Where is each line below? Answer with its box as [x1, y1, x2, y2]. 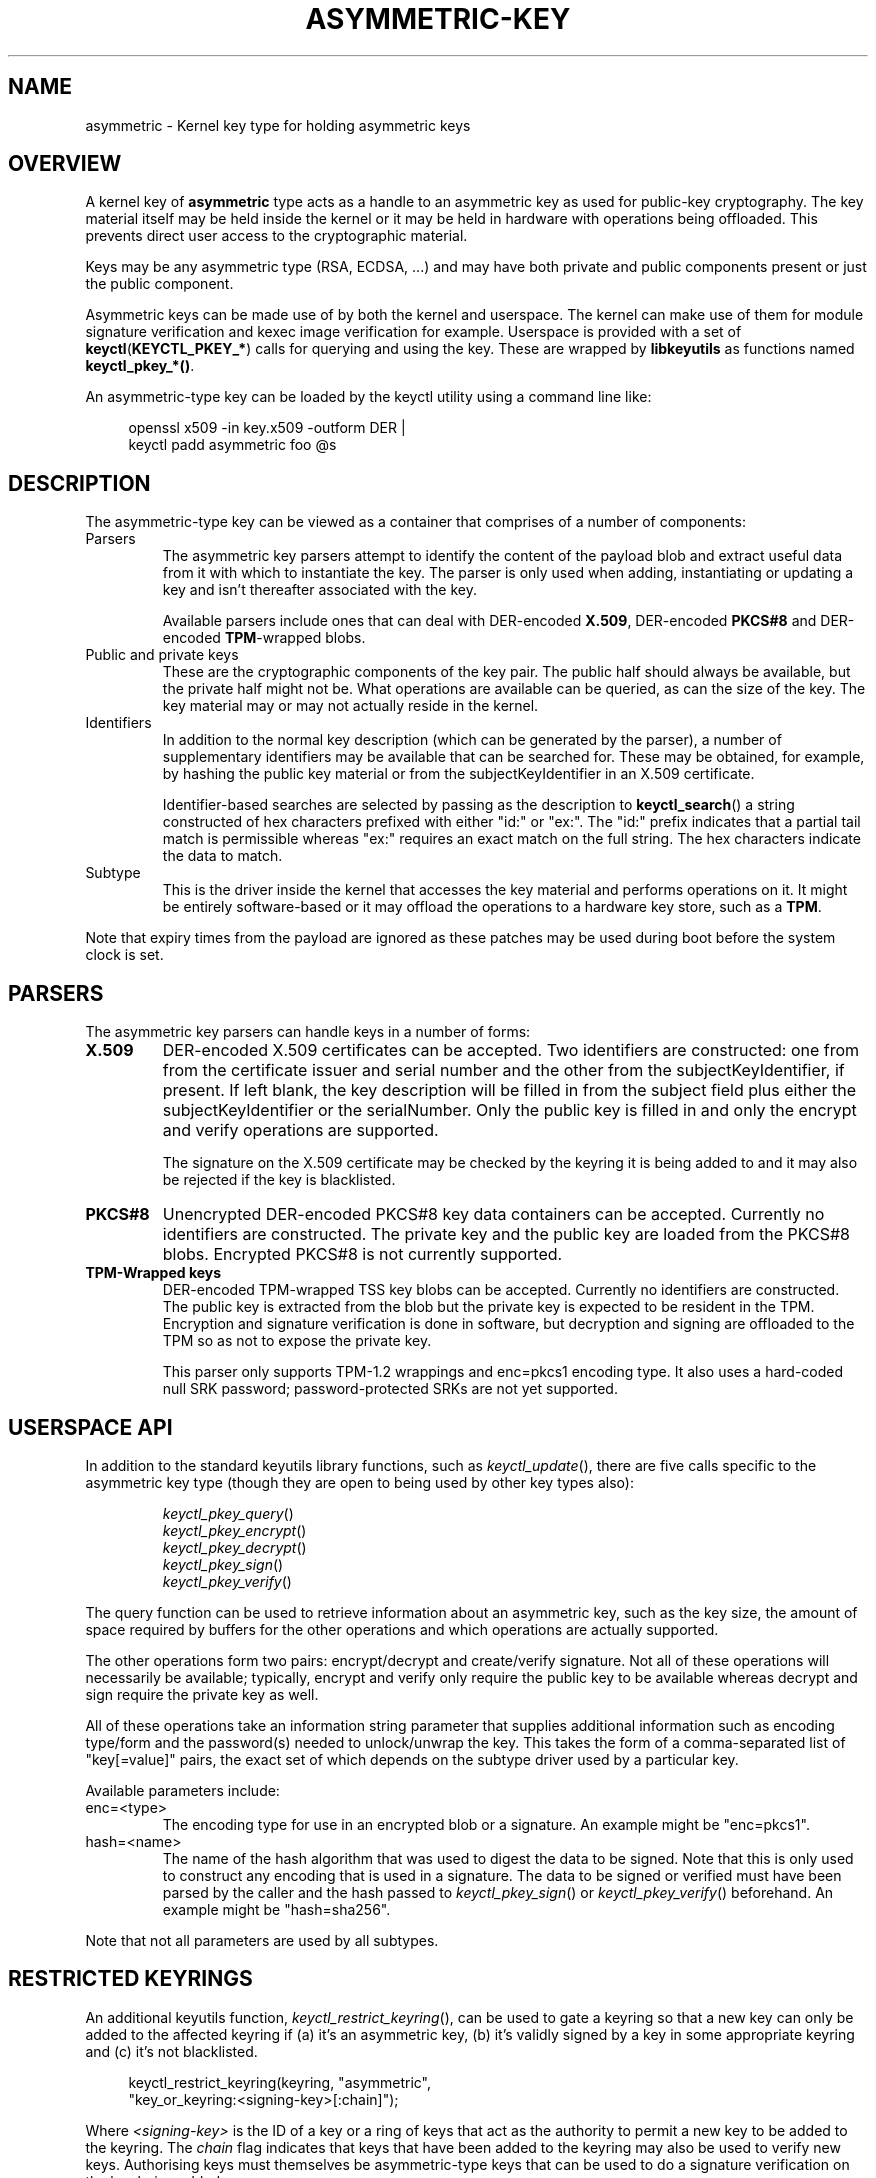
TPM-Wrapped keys [85, 1264, 222, 1282]
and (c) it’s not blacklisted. [85, 2042, 258, 2060]
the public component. [85, 275, 234, 293]
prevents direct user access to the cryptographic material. [85, 227, 468, 245]
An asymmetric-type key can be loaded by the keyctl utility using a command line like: [85, 388, 652, 406]
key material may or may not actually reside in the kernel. [162, 697, 539, 715]
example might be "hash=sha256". [162, 1900, 391, 1918]
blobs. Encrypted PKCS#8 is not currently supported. [162, 1244, 563, 1265]
